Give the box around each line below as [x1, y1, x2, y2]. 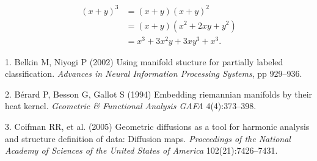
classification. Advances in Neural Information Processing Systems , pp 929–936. [5, 67, 302, 80]
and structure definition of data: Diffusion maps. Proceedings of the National [5, 132, 291, 145]
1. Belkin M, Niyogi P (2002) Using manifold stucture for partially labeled [5, 55, 283, 68]
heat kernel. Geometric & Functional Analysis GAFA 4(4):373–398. [5, 99, 257, 112]
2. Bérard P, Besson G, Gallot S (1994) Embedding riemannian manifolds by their [5, 87, 313, 100]
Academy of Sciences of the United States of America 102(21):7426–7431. [5, 144, 278, 157]
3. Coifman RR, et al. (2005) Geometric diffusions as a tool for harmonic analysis [5, 120, 310, 133]
